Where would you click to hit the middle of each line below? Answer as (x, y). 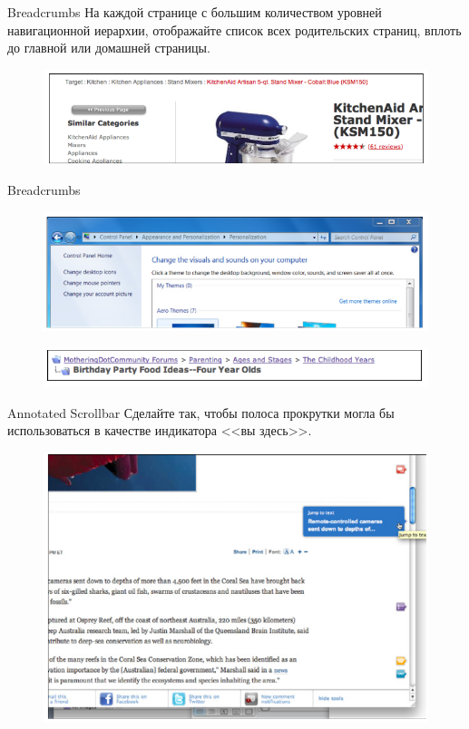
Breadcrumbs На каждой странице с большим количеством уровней (195, 12)
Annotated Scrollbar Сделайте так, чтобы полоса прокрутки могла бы (201, 412)
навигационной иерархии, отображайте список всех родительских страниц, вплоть (234, 29)
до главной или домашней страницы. (109, 48)
